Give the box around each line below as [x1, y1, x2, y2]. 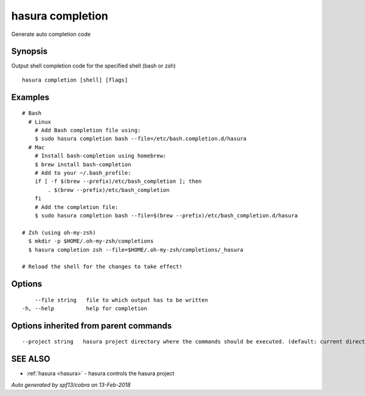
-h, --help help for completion [22, 305, 147, 312]
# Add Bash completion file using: [34, 127, 141, 134]
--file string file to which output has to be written [34, 296, 208, 303]
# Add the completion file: [34, 203, 119, 210]
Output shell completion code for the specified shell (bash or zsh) [11, 62, 176, 69]
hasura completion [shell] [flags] [22, 76, 128, 83]
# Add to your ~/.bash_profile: [34, 169, 131, 176]
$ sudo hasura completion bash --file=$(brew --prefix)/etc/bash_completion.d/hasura [34, 212, 298, 219]
